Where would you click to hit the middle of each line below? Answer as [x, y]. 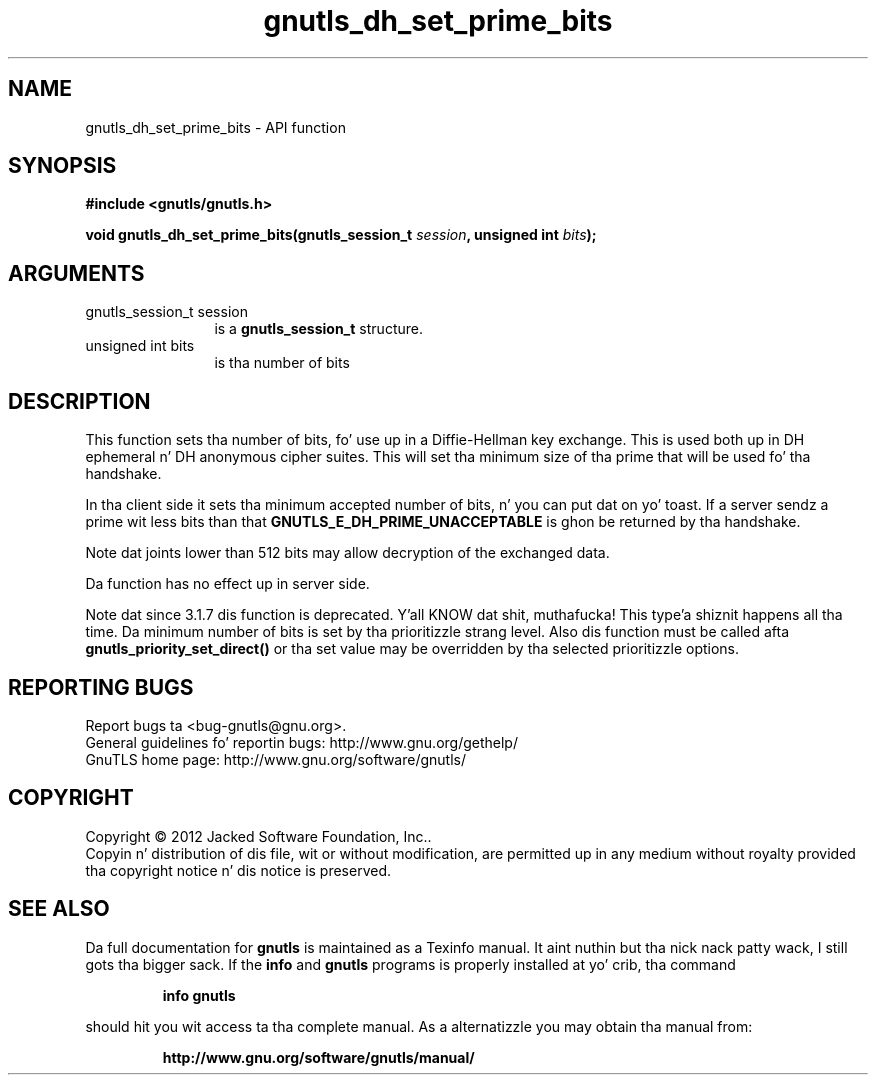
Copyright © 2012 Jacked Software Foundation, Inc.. [258, 836]
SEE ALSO [59, 909]
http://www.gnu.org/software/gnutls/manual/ [318, 1057]
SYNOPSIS [62, 166]
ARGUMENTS [76, 273]
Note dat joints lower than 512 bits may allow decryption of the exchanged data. [347, 553]
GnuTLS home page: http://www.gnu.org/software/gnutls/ [275, 759]
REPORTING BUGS [101, 687]
